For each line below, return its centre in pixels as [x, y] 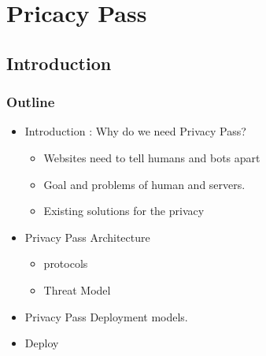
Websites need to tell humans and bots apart [152, 157]
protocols [66, 263]
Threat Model [77, 289]
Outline [31, 102]
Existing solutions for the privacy [124, 211]
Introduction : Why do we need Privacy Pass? [135, 131]
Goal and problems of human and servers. [144, 184]
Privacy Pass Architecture [87, 237]
